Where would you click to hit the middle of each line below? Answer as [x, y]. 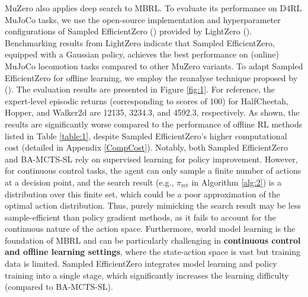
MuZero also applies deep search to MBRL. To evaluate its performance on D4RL [153, 8]
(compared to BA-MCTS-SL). [59, 287]
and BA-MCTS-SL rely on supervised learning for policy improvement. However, [151, 159]
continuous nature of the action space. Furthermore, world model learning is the [150, 229]
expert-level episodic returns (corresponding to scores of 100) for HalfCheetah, [147, 100]
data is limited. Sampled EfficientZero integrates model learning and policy [141, 264]
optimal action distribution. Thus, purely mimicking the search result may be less [153, 205]
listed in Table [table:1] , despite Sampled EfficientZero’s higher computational [146, 135]
